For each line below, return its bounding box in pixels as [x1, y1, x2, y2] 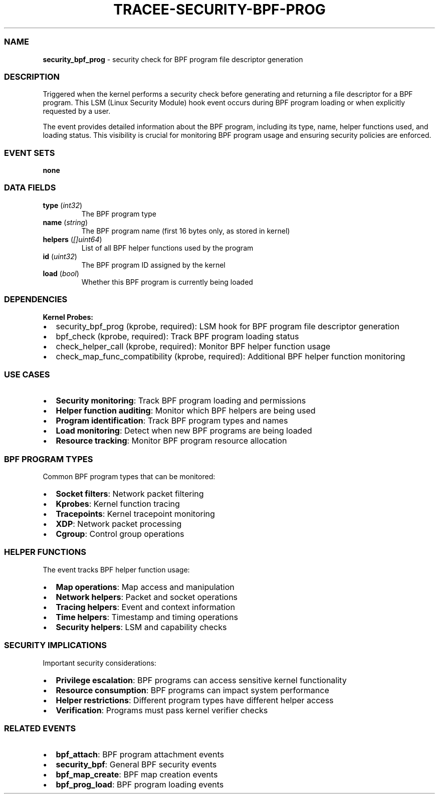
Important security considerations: [43, 658, 156, 667]
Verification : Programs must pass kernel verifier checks [56, 705, 268, 715]
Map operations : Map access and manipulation [56, 581, 235, 592]
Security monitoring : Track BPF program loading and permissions [56, 395, 306, 406]
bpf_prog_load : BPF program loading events [56, 779, 224, 790]
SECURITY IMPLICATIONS [4, 640, 107, 651]
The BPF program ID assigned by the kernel [81, 260, 226, 269]
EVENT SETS [4, 147, 55, 158]
